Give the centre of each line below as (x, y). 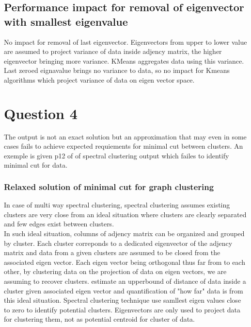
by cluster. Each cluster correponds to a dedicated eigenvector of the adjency (118, 243)
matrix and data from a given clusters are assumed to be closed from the (112, 252)
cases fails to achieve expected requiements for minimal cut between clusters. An (124, 146)
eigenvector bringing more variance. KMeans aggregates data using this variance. (124, 60)
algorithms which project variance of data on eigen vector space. (99, 79)
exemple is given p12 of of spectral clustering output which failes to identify (117, 155)
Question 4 (41, 113)
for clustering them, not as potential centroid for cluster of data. (100, 319)
